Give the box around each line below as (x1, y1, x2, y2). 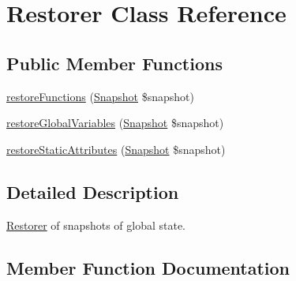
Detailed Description (6, 179, 179, 204)
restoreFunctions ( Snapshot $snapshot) (6, 88, 194, 104)
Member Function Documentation (6, 255, 290, 279)
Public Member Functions (6, 51, 223, 75)
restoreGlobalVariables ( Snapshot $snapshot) (6, 114, 224, 131)
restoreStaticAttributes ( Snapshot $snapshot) (6, 140, 226, 157)
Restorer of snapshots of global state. (6, 216, 185, 233)
